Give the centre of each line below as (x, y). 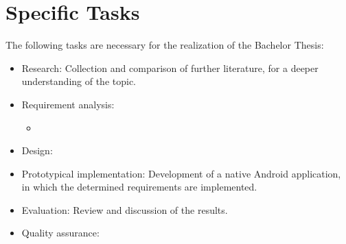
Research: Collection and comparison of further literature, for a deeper (170, 68)
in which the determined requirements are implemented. (139, 187)
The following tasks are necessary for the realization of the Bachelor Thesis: (165, 45)
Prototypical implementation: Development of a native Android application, (181, 173)
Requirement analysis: (68, 104)
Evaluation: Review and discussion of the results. (125, 209)
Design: (37, 150)
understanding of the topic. (79, 81)
